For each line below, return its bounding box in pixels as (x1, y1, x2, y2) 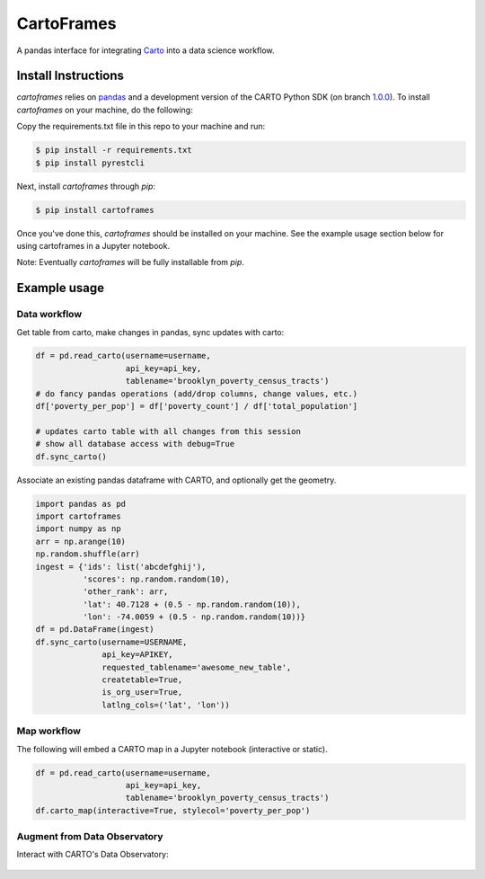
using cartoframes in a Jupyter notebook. (16, 240, 171, 251)
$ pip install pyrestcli (35, 157, 145, 168)
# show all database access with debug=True (35, 439, 235, 449)
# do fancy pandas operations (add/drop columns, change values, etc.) (35, 388, 358, 399)
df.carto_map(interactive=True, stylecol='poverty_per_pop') (35, 805, 311, 815)
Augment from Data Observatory (16, 830, 163, 843)
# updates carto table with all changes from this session (35, 426, 301, 436)
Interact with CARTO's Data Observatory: (16, 849, 170, 860)
